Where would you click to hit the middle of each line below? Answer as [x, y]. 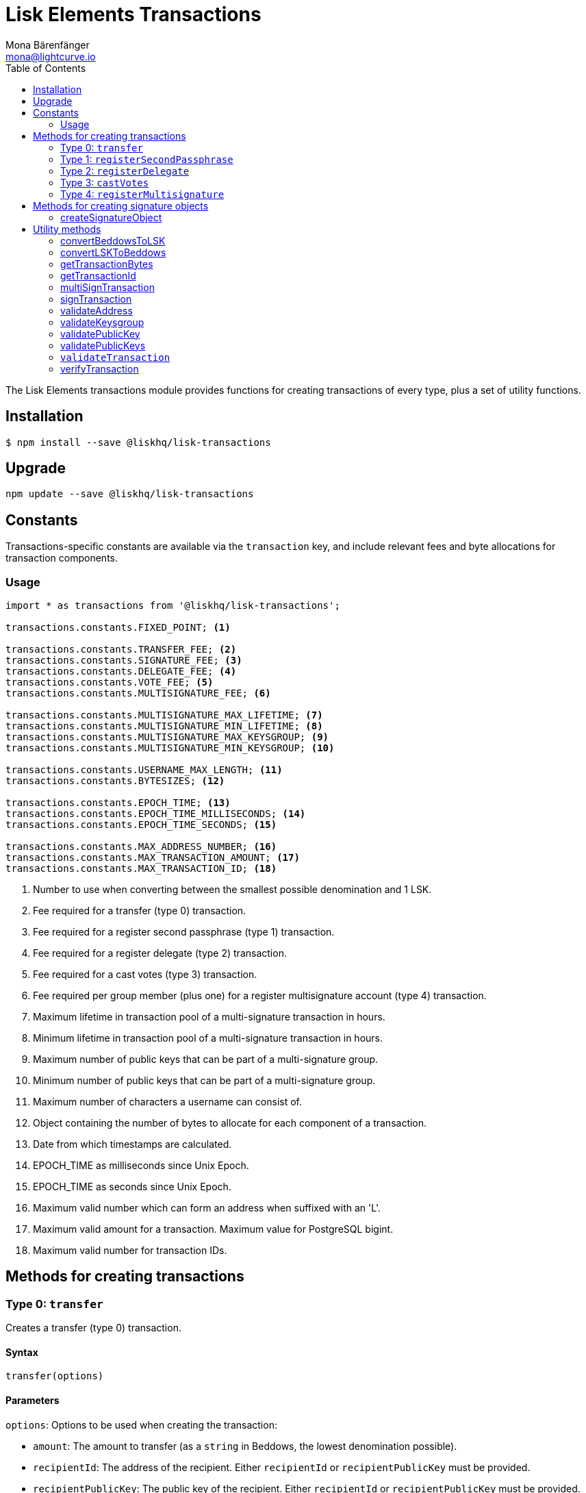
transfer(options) [55, 1376]
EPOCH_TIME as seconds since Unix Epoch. [132, 1187]
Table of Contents [46, 68]
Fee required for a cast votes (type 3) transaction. [145, 975]
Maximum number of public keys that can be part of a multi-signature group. [206, 1059]
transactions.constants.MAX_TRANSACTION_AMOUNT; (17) [153, 858]
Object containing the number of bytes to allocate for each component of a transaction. [230, 1123]
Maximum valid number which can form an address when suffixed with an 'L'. [207, 1208]
